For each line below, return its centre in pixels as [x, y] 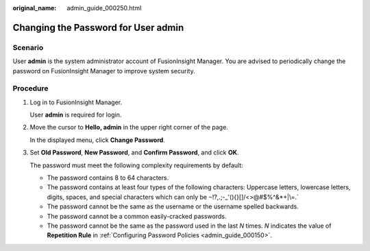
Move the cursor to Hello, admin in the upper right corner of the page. [129, 128]
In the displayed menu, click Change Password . [98, 140]
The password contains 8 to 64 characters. [108, 178]
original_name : [35, 8]
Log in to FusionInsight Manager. [76, 102]
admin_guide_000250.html [104, 8]
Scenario [28, 47]
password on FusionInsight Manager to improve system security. [104, 71]
